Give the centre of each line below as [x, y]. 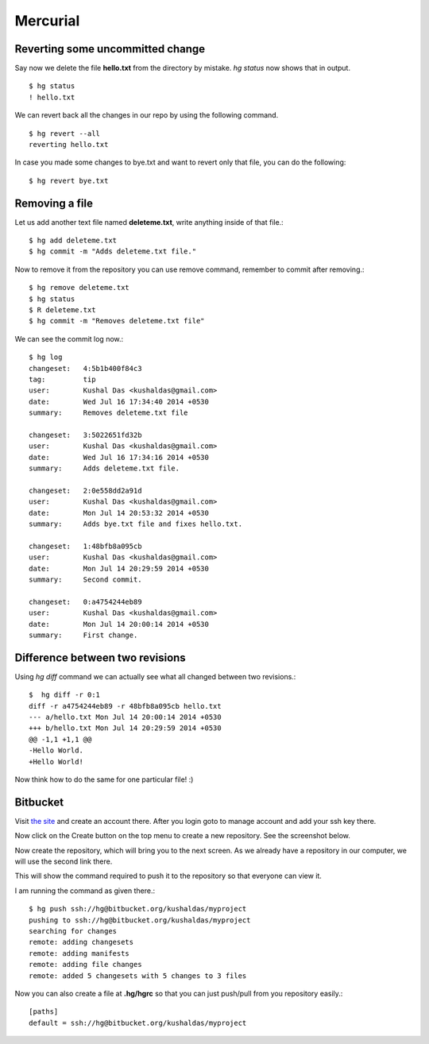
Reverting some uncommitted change [110, 49]
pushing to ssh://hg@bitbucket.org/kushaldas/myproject [140, 920]
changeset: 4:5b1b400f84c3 [85, 368]
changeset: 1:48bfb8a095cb [85, 546]
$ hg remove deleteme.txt [79, 288]
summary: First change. [83, 635]
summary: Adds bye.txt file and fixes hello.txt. [135, 524]
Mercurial [47, 21]
